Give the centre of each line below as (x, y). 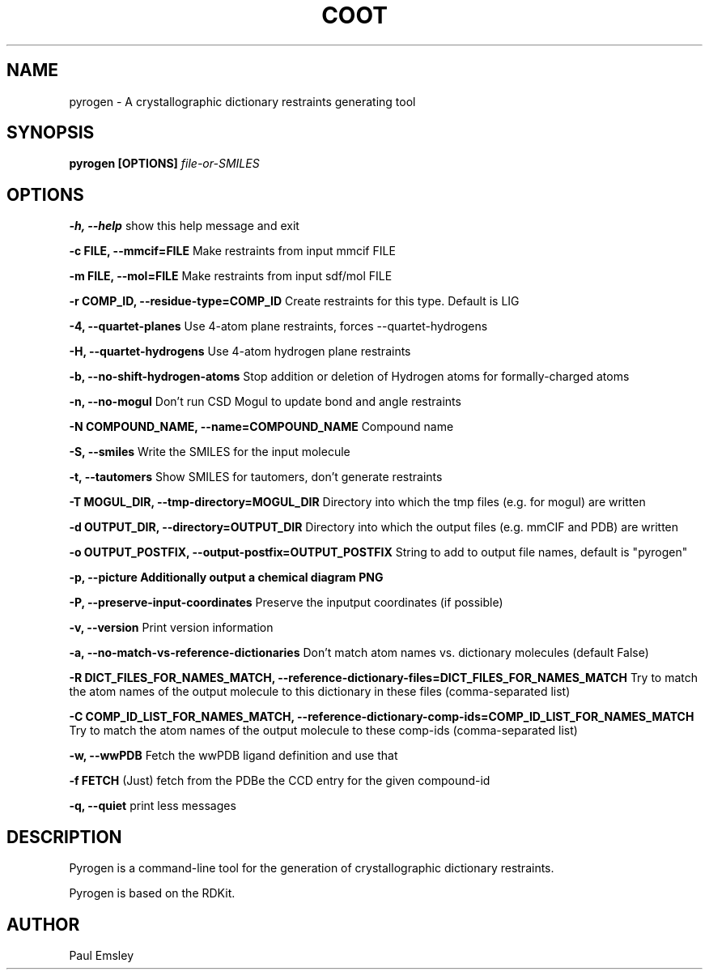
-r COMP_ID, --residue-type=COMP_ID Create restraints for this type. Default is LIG (294, 301)
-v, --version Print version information (171, 628)
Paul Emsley (102, 955)
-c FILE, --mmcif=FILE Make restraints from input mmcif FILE (232, 251)
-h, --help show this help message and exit (184, 226)
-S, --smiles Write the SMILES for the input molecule (210, 452)
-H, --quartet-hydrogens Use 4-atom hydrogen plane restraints (240, 352)
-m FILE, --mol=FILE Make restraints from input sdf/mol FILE (231, 276)
